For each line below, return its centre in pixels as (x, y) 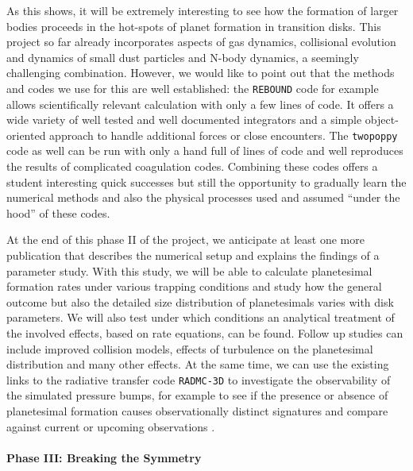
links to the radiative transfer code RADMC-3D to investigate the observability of (199, 379)
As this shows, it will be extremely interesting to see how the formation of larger (203, 10)
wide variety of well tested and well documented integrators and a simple (184, 120)
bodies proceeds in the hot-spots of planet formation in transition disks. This (194, 26)
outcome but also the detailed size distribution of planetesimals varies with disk (200, 301)
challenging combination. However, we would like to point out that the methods (201, 73)
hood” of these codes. (58, 212)
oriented (26, 135)
